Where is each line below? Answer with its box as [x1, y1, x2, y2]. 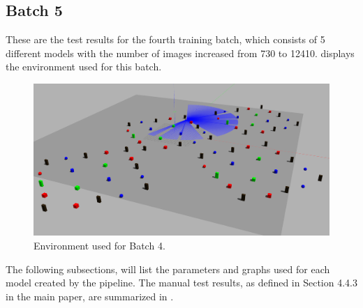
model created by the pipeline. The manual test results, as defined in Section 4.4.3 [6, 275, 357, 290]
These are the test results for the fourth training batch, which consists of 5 [6, 32, 325, 47]
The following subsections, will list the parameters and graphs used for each [6, 261, 330, 276]
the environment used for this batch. [6, 59, 162, 74]
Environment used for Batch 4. [34, 238, 165, 252]
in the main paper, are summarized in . [6, 288, 174, 303]
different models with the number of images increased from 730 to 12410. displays [6, 45, 355, 60]
